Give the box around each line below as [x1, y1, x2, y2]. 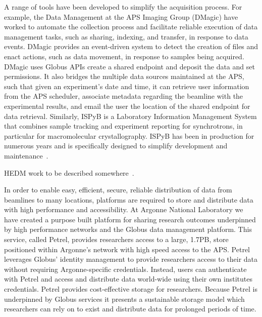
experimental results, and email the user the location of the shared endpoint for [4, 100, 250, 111]
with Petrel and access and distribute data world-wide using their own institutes [4, 273, 252, 284]
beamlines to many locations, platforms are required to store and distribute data [4, 194, 253, 205]
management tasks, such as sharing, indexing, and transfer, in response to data [4, 31, 248, 42]
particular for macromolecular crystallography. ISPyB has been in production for [4, 130, 254, 141]
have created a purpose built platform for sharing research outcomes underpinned [4, 214, 256, 224]
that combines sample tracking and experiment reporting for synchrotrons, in [4, 121, 243, 131]
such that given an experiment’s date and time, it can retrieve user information [4, 81, 249, 91]
